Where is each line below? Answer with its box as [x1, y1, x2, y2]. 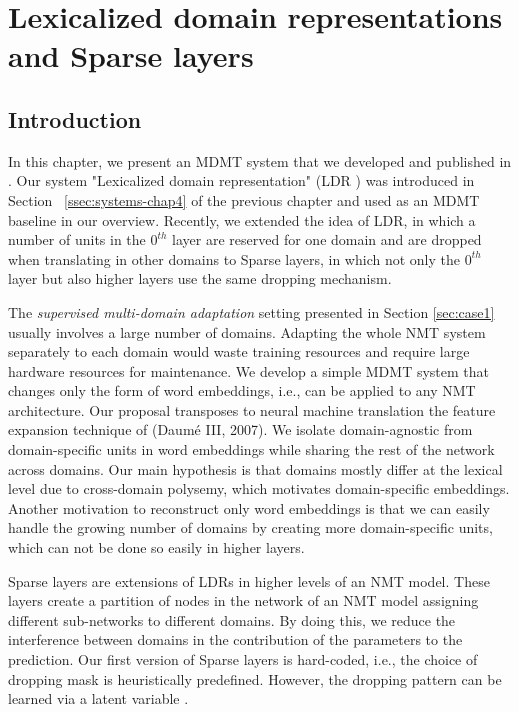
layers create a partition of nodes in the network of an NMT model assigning [8, 590, 479, 611]
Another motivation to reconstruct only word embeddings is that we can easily [8, 497, 490, 518]
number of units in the [8, 229, 146, 250]
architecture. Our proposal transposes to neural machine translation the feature [8, 399, 496, 420]
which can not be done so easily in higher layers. [8, 537, 305, 558]
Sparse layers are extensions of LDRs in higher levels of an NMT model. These [8, 570, 490, 591]
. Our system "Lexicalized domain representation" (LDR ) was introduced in [8, 170, 475, 191]
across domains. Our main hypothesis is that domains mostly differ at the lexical [8, 458, 503, 479]
